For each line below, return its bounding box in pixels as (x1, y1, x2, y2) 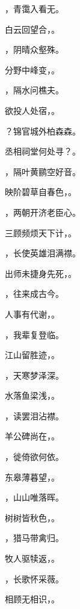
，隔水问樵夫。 (5, 84, 64, 96)
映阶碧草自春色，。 (5, 185, 76, 198)
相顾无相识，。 (5, 593, 60, 605)
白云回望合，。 (5, 22, 60, 35)
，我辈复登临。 (5, 328, 64, 341)
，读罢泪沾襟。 (5, 409, 64, 422)
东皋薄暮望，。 (5, 470, 60, 483)
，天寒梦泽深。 (5, 368, 64, 381)
